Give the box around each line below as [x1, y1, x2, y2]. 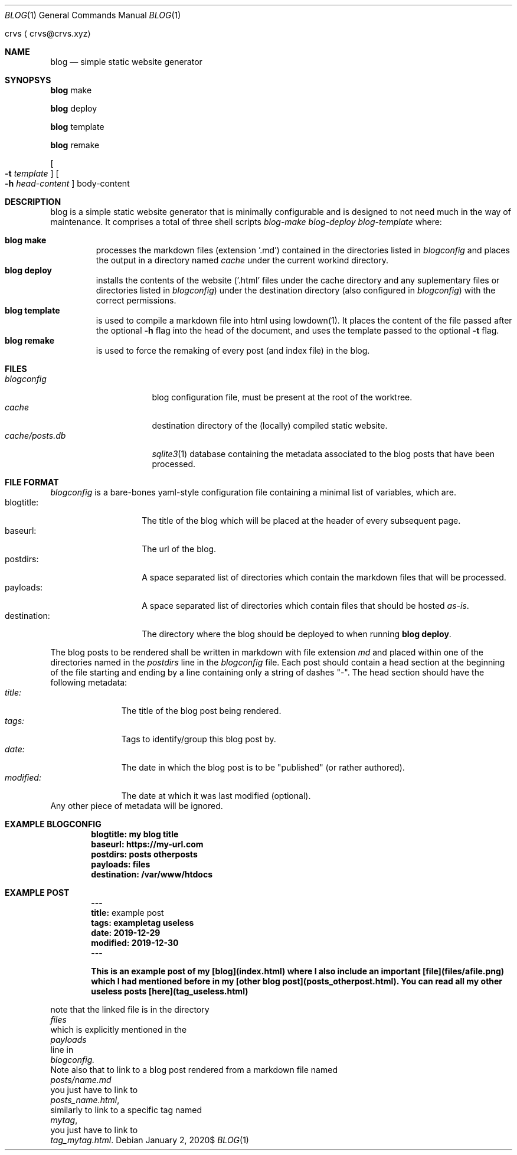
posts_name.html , [50, 1095, 120, 1105]
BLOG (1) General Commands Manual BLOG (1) [5, 10, 181, 20]
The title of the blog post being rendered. [121, 706, 282, 716]
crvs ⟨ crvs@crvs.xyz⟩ [5, 28, 91, 38]
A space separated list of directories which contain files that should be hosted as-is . [142, 601, 469, 611]
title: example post [91, 908, 164, 918]
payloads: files [91, 859, 150, 869]
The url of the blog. [142, 544, 217, 554]
